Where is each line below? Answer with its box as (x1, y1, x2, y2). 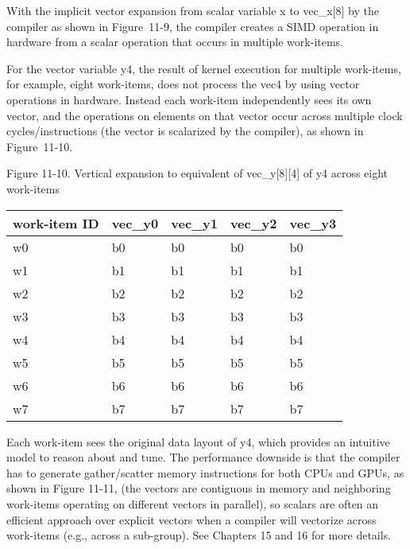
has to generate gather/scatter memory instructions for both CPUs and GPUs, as (6, 464, 404, 481)
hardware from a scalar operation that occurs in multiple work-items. (6, 33, 344, 50)
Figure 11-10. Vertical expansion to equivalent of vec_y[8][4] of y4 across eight (6, 165, 389, 181)
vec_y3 (289, 213, 337, 232)
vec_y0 (111, 213, 159, 232)
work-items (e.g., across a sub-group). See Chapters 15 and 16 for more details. (6, 527, 392, 543)
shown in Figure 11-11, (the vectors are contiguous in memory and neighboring (6, 480, 391, 496)
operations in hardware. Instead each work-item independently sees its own (6, 91, 372, 107)
